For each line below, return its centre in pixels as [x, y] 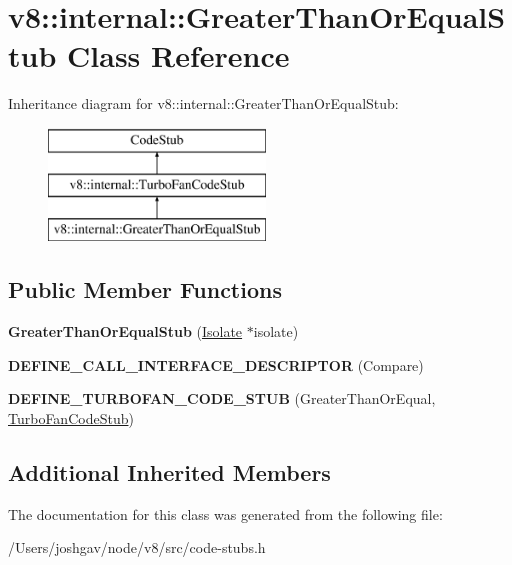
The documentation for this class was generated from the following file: [225, 513]
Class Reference [178, 55]
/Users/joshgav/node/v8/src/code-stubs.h [137, 547]
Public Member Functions [145, 289]
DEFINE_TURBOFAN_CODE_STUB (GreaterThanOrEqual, [222, 398]
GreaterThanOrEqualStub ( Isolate [125, 331]
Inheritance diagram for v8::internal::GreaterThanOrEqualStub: [203, 103]
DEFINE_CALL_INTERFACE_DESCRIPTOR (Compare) [216, 364]
